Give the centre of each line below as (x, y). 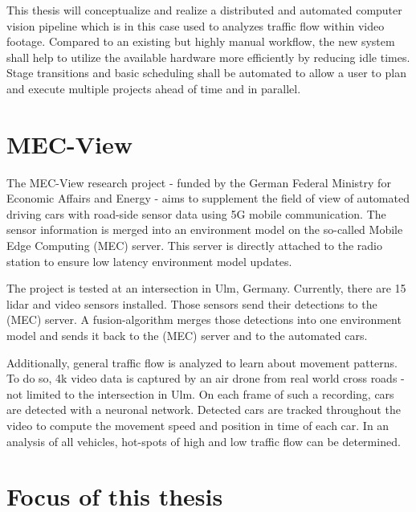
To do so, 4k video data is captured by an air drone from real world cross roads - (206, 378)
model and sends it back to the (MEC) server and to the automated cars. (187, 336)
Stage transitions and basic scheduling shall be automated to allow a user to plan (206, 73)
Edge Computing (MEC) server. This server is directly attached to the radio (194, 246)
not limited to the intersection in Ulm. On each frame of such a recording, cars (200, 393)
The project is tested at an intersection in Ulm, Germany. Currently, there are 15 (206, 288)
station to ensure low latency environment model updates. (149, 261)
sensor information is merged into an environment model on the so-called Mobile (205, 229)
